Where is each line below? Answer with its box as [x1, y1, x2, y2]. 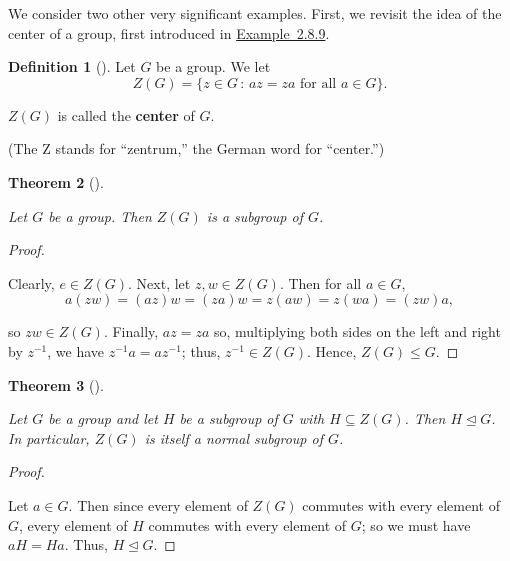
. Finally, [103, 321, 159, 342]
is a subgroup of [206, 205, 303, 226]
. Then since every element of [68, 494, 248, 515]
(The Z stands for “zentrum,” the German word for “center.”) [8, 138, 385, 159]
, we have [47, 340, 105, 361]
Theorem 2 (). [8, 171, 104, 192]
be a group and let [48, 408, 158, 429]
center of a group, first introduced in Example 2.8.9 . [8, 22, 330, 43]
